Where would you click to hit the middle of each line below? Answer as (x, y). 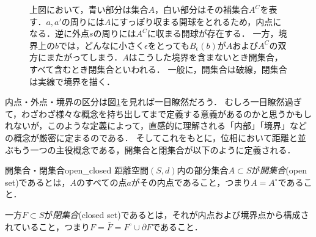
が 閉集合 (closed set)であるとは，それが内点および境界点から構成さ (177, 214)
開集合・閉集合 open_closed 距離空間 (77, 170)
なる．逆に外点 (59, 33)
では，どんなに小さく (102, 45)
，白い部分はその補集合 (202, 9)
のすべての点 (101, 182)
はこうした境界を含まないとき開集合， (206, 57)
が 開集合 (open (279, 170)
